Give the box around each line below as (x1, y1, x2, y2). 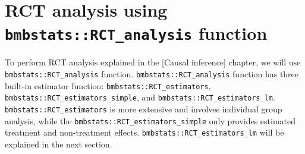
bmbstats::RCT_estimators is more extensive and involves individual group (5, 103, 282, 115)
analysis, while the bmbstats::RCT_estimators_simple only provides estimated (5, 114, 296, 127)
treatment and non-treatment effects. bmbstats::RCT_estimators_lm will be (5, 126, 284, 139)
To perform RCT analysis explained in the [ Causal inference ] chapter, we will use (5, 56, 301, 68)
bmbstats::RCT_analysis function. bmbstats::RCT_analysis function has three (5, 68, 299, 80)
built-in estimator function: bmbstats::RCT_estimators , (5, 79, 211, 92)
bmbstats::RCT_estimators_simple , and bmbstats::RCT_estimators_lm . (5, 91, 275, 103)
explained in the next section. (5, 137, 112, 150)
